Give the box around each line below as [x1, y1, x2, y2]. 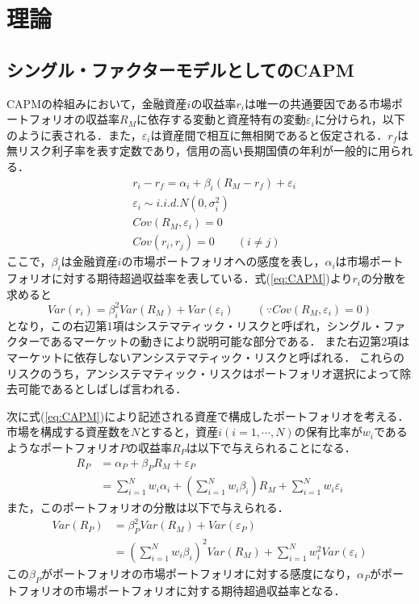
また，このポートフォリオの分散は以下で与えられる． [6, 499, 289, 516]
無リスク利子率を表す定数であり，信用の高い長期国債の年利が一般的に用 [6, 142, 390, 159]
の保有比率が [294, 423, 362, 440]
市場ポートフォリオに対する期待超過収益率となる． [73, 581, 346, 598]
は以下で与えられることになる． [186, 438, 356, 455]
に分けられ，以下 [314, 111, 405, 128]
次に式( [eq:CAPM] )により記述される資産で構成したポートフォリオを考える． [6, 407, 409, 424]
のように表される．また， [6, 126, 142, 143]
